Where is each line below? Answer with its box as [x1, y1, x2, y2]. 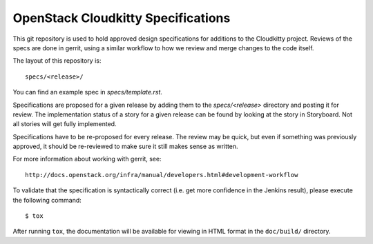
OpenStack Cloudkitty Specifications [12, 10, 231, 26]
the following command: [12, 196, 82, 204]
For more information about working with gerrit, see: [12, 155, 162, 163]
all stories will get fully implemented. [12, 120, 117, 128]
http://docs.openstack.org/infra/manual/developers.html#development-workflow [25, 171, 298, 179]
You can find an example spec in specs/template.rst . [12, 88, 162, 96]
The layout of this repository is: [12, 57, 102, 65]
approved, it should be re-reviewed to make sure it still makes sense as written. [12, 142, 238, 151]
